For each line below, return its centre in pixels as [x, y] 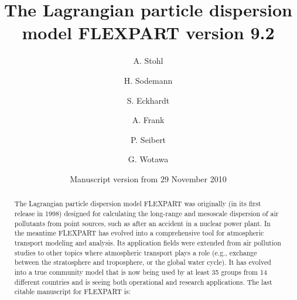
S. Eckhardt [148, 100]
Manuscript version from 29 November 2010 [148, 178]
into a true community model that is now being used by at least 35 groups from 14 [141, 272]
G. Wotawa [148, 159]
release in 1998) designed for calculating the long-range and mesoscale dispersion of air [146, 213]
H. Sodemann [148, 80]
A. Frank [148, 120]
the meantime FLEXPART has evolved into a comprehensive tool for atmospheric [139, 233]
